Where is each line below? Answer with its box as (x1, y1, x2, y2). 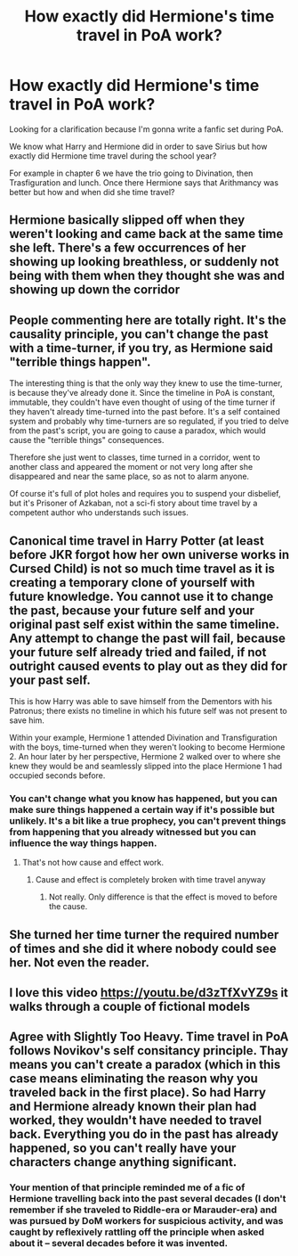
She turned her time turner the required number (9, 927, 279, 942)
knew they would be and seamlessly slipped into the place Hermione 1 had (9, 760, 283, 771)
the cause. (48, 901, 88, 912)
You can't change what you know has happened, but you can (9, 792, 278, 804)
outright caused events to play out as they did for (9, 658, 287, 674)
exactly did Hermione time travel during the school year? (9, 150, 217, 161)
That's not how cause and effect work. (21, 858, 165, 868)
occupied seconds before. (9, 769, 106, 781)
